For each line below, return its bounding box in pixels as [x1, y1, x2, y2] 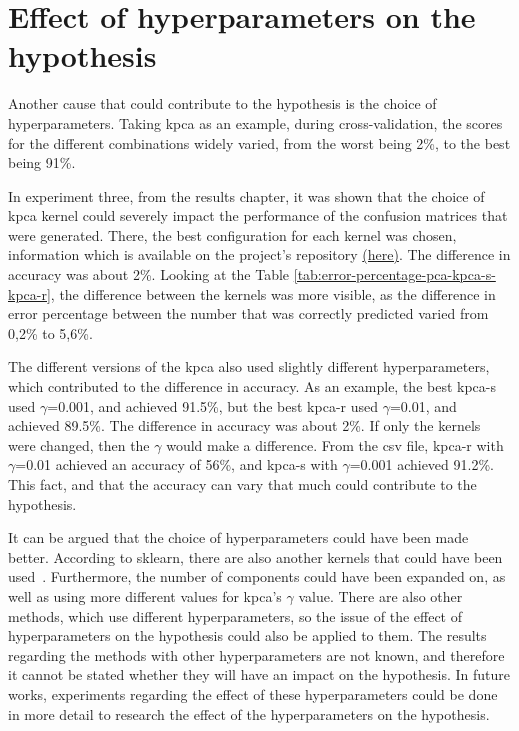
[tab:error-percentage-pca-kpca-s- [293, 264, 496, 285]
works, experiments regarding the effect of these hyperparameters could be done [8, 683, 498, 704]
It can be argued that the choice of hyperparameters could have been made [8, 527, 469, 548]
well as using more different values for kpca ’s [8, 585, 282, 606]
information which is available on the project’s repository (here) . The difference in [8, 244, 511, 265]
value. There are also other [298, 585, 463, 606]
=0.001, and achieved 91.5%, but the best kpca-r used [47, 395, 378, 416]
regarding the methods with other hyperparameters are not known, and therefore [8, 644, 505, 665]
